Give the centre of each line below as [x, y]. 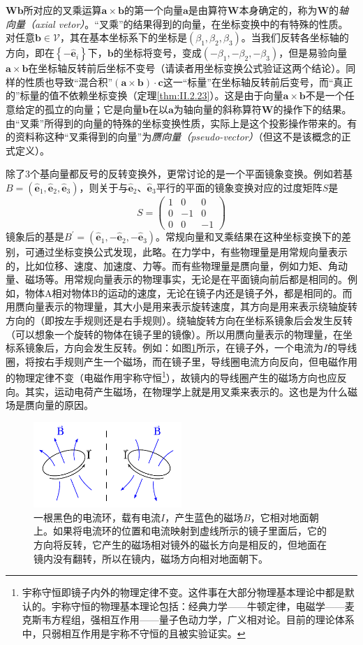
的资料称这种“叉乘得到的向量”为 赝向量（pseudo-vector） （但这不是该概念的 [173, 137]
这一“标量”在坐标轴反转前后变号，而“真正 [258, 81]
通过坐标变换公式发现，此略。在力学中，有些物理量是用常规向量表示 [191, 252]
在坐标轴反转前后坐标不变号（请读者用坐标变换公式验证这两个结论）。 [187, 68]
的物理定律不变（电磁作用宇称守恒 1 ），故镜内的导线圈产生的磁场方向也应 [171, 377]
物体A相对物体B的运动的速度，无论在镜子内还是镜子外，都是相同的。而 [188, 292]
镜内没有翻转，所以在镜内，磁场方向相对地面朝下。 [151, 558]
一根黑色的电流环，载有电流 [97, 517]
